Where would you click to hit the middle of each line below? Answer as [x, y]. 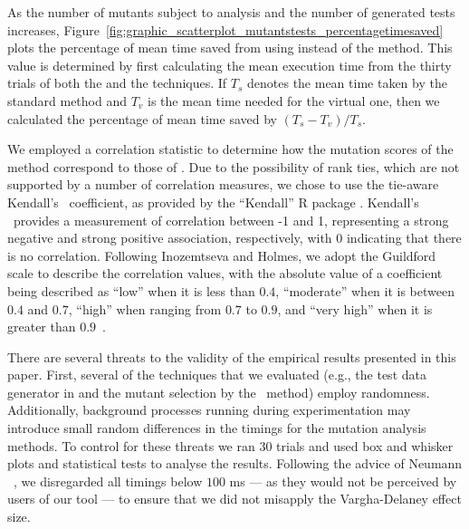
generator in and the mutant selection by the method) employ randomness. [219, 392]
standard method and [67, 100]
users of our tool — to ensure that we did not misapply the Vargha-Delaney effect [234, 499]
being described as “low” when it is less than [131, 290]
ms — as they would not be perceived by [343, 481]
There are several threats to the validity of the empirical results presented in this [232, 356]
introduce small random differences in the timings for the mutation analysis [217, 428]
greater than [42, 327]
